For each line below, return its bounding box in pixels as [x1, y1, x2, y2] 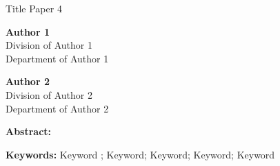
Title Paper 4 [6, 1, 62, 15]
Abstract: [6, 124, 52, 139]
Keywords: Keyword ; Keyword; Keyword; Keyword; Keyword [6, 147, 275, 161]
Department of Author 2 [6, 101, 109, 115]
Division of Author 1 [6, 38, 92, 52]
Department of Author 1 [6, 51, 109, 65]
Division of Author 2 [6, 87, 92, 102]
